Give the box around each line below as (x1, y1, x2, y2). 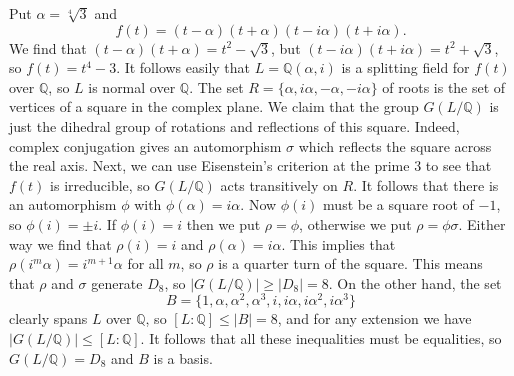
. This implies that (281, 233, 396, 254)
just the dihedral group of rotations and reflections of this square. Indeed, (9, 115, 460, 136)
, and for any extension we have (277, 308, 472, 329)
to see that (425, 155, 492, 176)
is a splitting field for (341, 57, 470, 78)
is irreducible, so (50, 174, 150, 195)
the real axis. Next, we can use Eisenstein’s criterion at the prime (9, 155, 410, 176)
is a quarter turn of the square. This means (218, 253, 483, 274)
